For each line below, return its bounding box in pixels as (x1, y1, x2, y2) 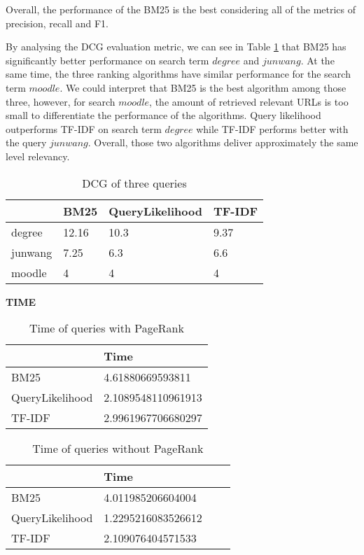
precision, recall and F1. (6, 15, 108, 30)
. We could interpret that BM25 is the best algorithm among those (59, 80, 346, 94)
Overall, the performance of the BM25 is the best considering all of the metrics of (6, 2, 356, 16)
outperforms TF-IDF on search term (6, 121, 162, 136)
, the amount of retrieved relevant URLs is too (149, 94, 349, 108)
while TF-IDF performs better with (196, 121, 349, 136)
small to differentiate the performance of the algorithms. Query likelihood (6, 108, 321, 122)
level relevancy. (6, 148, 70, 163)
